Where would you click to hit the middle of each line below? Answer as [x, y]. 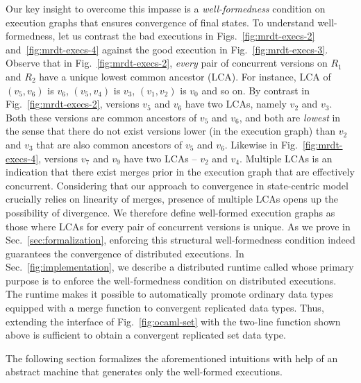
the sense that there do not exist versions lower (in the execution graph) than [170, 131]
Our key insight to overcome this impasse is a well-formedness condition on [166, 8]
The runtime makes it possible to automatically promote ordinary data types [169, 294]
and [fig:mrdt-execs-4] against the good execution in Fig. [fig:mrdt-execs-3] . [167, 49]
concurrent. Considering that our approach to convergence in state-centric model [177, 185]
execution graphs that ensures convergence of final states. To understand [160, 22]
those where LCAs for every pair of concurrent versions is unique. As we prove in [178, 226]
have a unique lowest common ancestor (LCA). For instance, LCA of [185, 76]
